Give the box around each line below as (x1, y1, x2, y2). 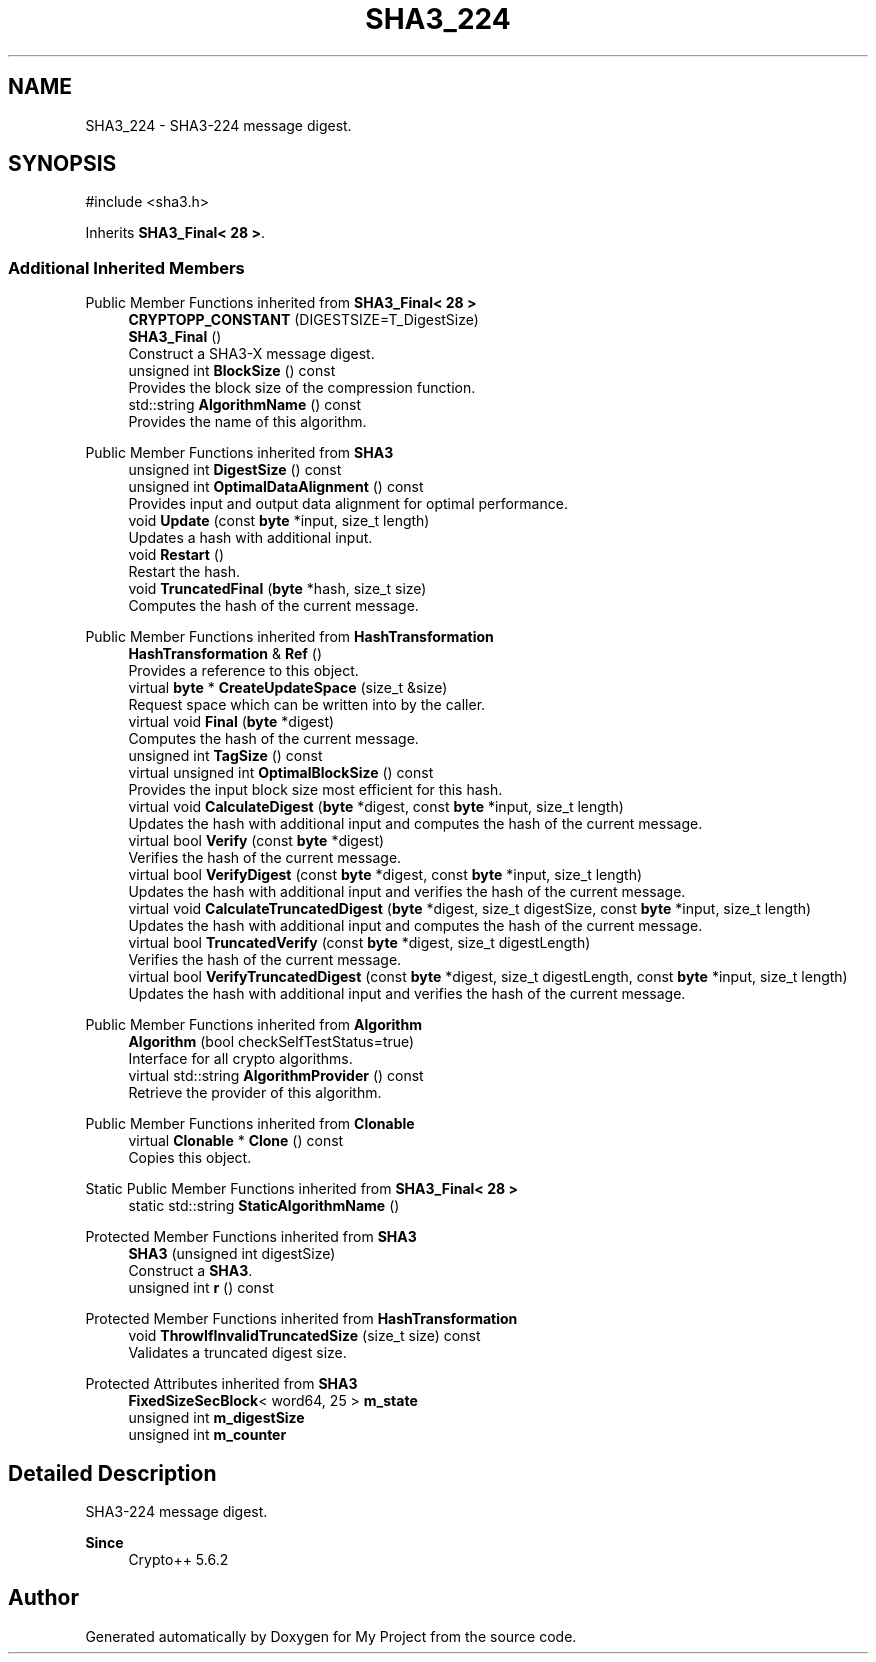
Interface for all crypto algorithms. (128, 1050, 353, 1068)
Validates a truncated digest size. (128, 1344, 347, 1362)
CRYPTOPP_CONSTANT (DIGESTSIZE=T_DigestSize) (128, 311, 479, 329)
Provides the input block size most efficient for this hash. (128, 781, 503, 799)
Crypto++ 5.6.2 (128, 1551, 229, 1569)
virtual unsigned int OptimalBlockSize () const (128, 764, 434, 782)
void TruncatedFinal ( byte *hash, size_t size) (128, 580, 427, 598)
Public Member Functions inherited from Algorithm (85, 1016, 422, 1034)
